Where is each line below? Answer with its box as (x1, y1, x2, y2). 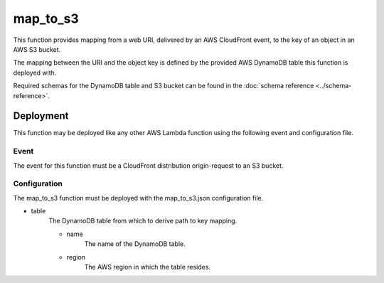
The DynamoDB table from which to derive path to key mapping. (48, 217, 238, 225)
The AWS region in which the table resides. (84, 263, 211, 272)
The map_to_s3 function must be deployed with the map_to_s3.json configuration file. (13, 193, 264, 202)
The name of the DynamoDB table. (84, 240, 186, 248)
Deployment (13, 110, 69, 122)
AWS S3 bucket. (13, 45, 61, 53)
